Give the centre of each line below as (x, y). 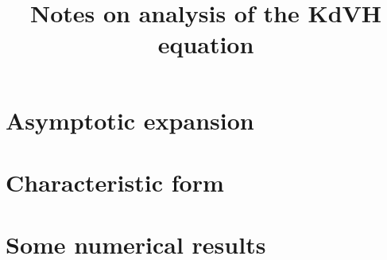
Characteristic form (115, 182)
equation (206, 44)
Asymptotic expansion (130, 120)
